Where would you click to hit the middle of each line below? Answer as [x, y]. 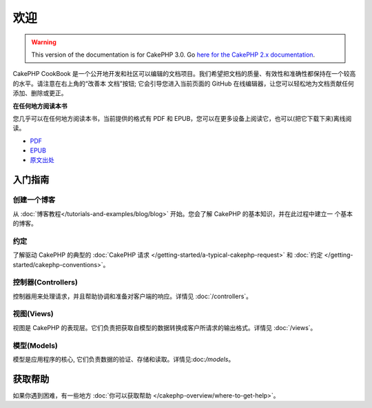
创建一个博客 [34, 200]
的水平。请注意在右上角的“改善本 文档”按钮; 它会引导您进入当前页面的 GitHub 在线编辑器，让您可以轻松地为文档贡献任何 [183, 84]
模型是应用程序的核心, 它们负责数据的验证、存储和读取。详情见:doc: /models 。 [124, 359]
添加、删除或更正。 [40, 93]
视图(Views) [33, 314]
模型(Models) [35, 345]
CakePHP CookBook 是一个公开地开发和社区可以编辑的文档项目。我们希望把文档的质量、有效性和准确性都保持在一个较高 [184, 74]
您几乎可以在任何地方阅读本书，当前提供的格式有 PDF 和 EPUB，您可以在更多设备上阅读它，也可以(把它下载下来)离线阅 [182, 118]
